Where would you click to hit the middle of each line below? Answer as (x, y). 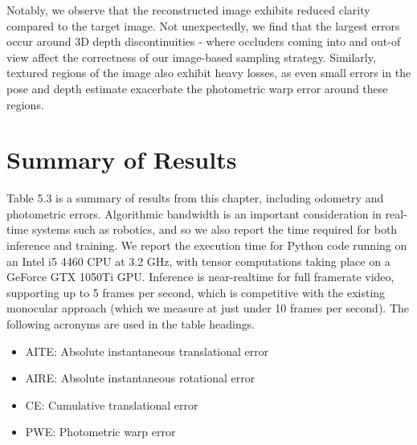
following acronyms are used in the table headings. (131, 324)
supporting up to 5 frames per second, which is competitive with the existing (196, 292)
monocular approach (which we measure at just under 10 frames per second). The (208, 308)
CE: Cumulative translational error (112, 404)
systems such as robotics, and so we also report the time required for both (215, 229)
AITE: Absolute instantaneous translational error (147, 351)
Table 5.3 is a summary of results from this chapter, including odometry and (195, 198)
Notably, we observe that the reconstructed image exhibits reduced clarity (188, 10)
